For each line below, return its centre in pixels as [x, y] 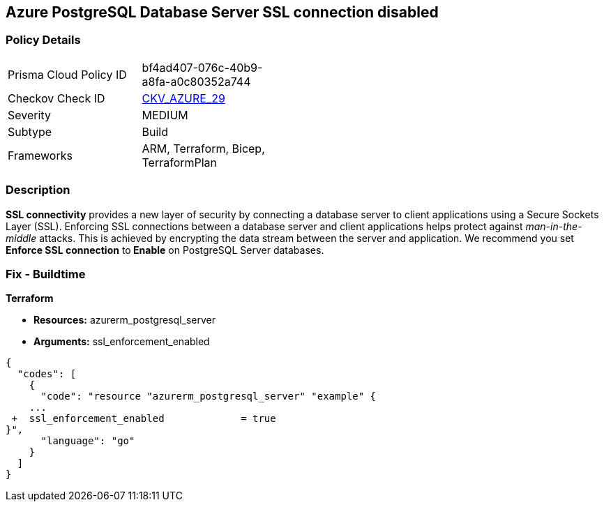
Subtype [30, 131]
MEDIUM [165, 115]
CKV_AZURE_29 [183, 98]
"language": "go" [88, 441]
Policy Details [43, 40]
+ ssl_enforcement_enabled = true [144, 419]
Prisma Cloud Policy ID [67, 74]
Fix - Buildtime [46, 274]
